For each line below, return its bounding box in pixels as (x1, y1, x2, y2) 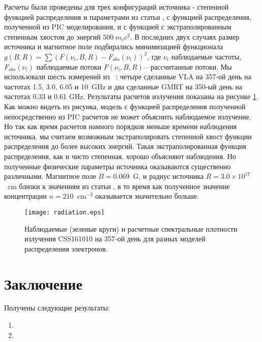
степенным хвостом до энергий (4, 31, 101, 42)
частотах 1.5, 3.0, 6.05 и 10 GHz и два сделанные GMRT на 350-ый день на (4, 81, 242, 91)
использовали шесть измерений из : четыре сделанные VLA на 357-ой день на (4, 71, 251, 82)
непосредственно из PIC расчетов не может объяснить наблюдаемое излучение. (4, 111, 251, 121)
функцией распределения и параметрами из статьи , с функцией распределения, (4, 11, 251, 22)
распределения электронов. (24, 243, 108, 254)
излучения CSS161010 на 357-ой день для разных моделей (24, 233, 206, 244)
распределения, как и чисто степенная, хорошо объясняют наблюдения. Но (4, 150, 236, 161)
